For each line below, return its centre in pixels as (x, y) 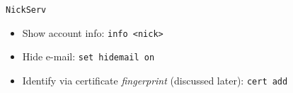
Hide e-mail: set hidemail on (88, 56)
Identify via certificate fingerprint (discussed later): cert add (155, 80)
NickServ (26, 10)
